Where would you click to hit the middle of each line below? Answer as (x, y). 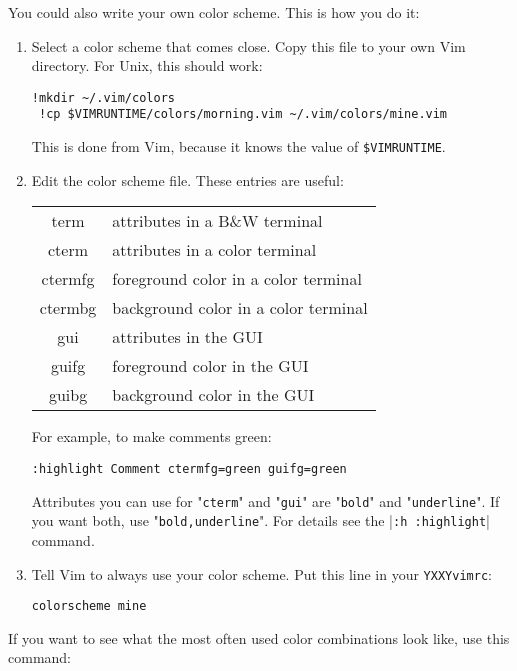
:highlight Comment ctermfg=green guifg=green (189, 468)
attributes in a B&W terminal (217, 221)
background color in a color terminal (240, 308)
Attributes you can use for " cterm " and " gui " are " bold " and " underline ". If (265, 500)
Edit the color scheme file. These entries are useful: (187, 179)
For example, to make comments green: (151, 436)
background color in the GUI (213, 395)
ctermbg (68, 308)
